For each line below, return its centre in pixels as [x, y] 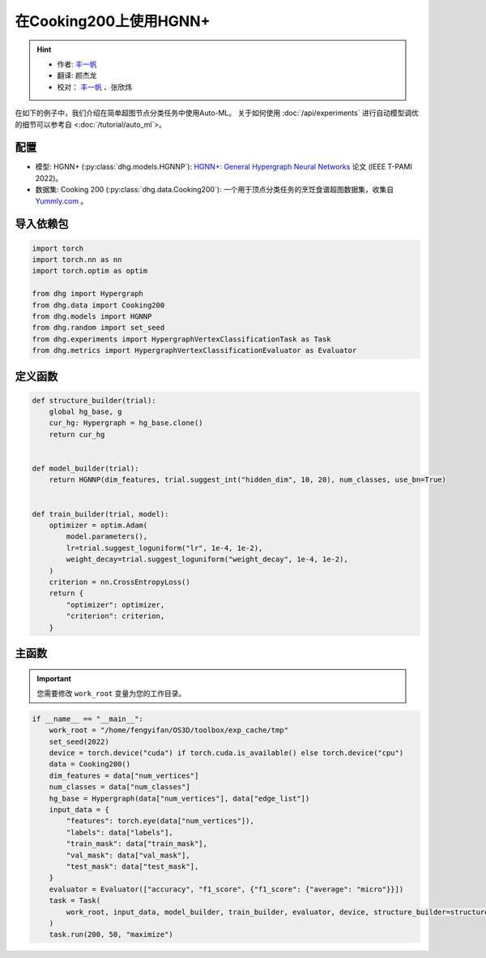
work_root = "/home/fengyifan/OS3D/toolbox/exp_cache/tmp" [169, 730]
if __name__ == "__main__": [87, 719]
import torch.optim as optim [90, 271]
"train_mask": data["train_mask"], [137, 844]
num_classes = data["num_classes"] [119, 787]
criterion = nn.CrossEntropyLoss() [119, 582]
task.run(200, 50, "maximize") [111, 934]
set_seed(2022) [79, 741]
